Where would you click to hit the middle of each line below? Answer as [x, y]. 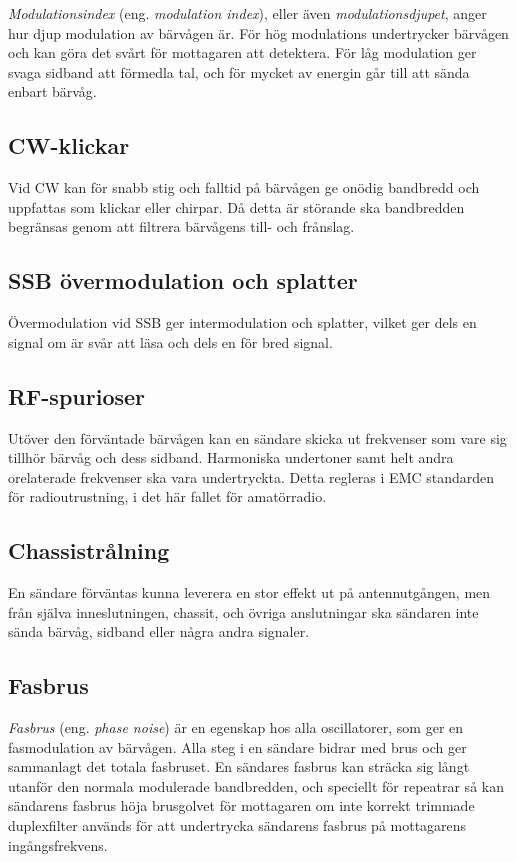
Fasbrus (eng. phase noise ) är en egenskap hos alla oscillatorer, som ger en [236, 727]
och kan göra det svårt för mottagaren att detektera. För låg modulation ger [242, 52]
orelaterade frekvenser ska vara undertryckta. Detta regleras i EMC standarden [251, 476]
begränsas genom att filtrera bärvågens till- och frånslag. [181, 226]
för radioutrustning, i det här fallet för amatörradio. [167, 496]
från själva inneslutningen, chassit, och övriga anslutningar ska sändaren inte [243, 611]
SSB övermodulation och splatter [183, 280]
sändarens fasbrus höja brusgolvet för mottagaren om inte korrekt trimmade [241, 805]
